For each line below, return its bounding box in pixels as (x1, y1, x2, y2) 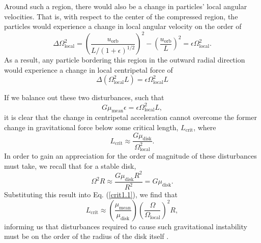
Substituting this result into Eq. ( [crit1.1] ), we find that (4, 189, 178, 200)
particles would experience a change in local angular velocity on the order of (4, 21, 242, 32)
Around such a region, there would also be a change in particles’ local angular (4, 1, 247, 11)
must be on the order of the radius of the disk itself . (4, 231, 169, 241)
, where (193, 121, 216, 132)
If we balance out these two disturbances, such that (4, 92, 164, 103)
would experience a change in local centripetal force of (4, 64, 173, 75)
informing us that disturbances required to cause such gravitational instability (4, 221, 247, 231)
